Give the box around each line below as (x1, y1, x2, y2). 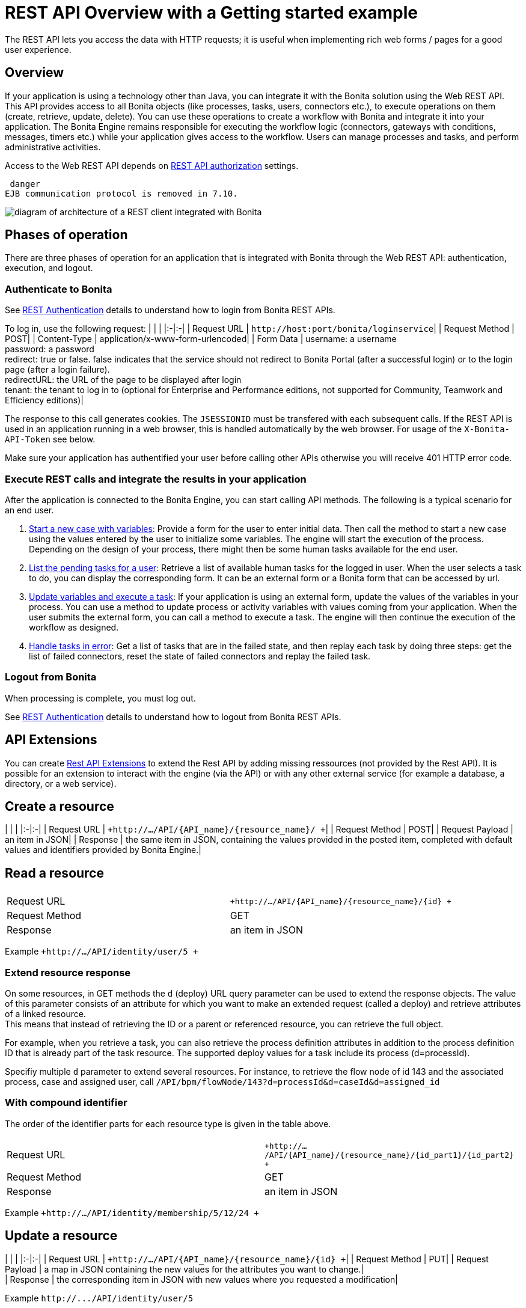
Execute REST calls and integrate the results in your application (5, 472, 307, 485)
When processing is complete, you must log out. (5, 692, 196, 703)
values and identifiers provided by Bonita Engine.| (5, 845, 201, 855)
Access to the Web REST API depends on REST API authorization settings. (5, 160, 299, 171)
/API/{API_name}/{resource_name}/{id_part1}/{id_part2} (265, 1150, 514, 1160)
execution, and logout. (5, 263, 93, 274)
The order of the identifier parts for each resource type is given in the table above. (5, 1118, 331, 1129)
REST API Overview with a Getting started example (5, 2, 418, 23)
